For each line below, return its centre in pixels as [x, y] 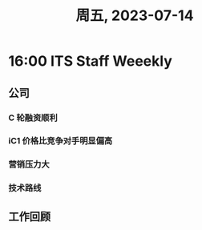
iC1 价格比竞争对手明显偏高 [61, 141]
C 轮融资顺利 [33, 118]
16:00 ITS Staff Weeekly [90, 61]
